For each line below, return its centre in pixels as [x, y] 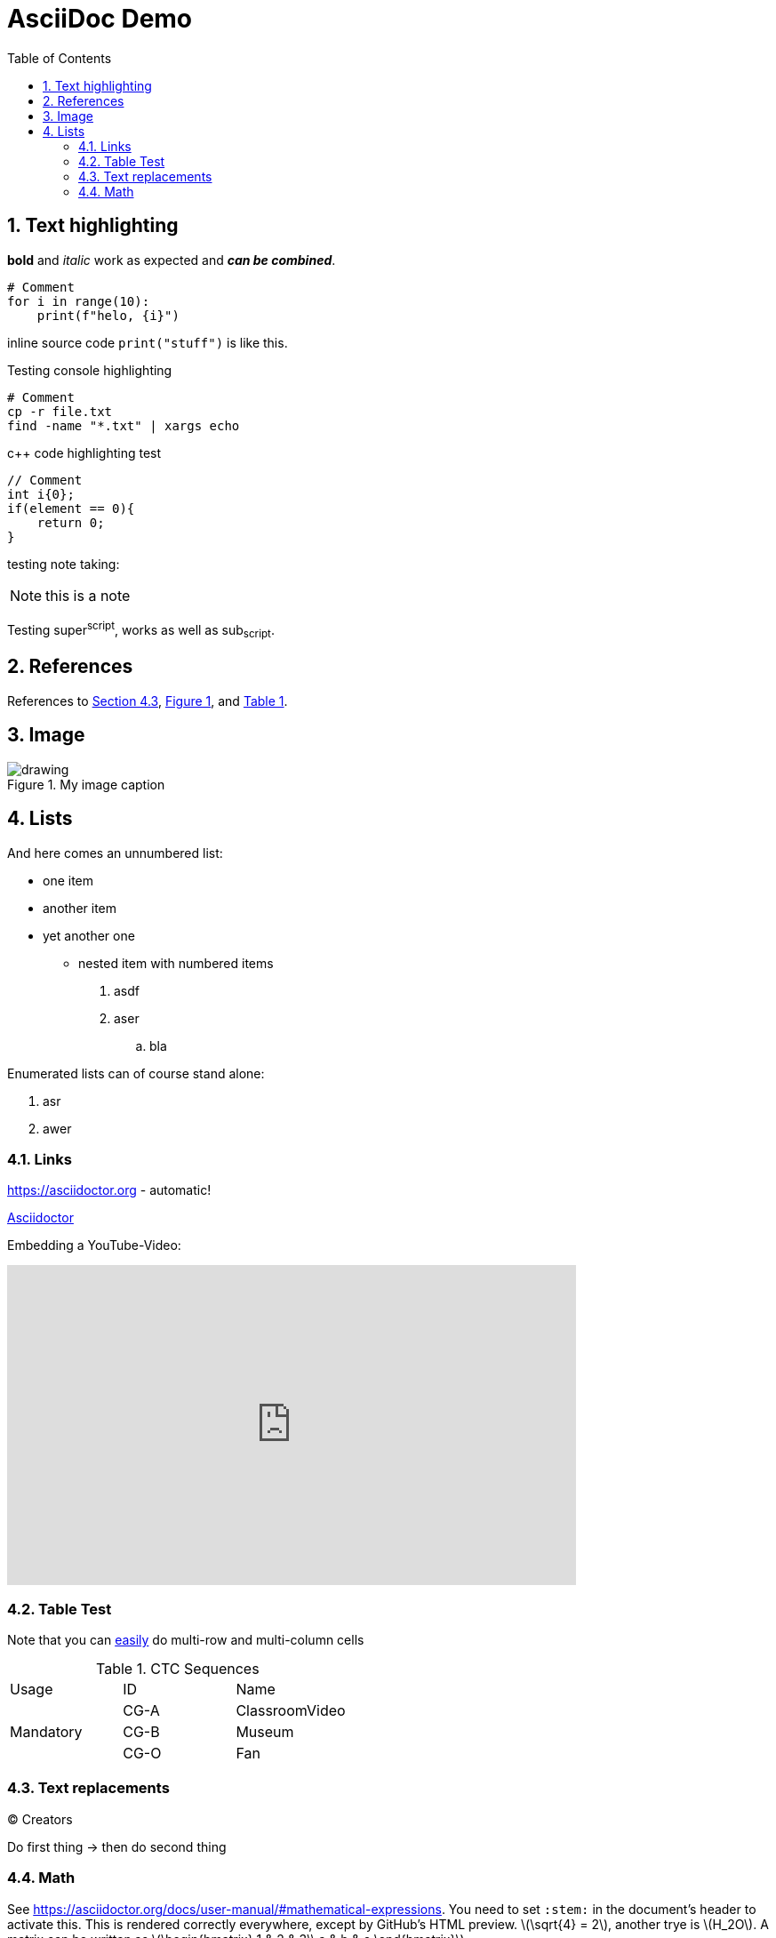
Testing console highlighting [90, 370]
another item [80, 908]
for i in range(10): [79, 301]
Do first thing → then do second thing [117, 1846]
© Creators [40, 1819]
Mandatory [46, 1732]
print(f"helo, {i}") [108, 315]
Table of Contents [60, 58]
